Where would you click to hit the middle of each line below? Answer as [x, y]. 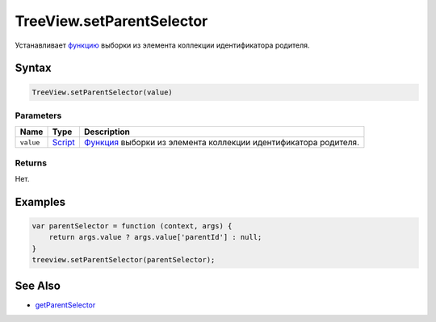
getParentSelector [65, 305]
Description [107, 132]
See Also [38, 285]
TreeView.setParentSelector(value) [102, 92]
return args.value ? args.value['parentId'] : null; [155, 237]
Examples [40, 202]
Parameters [38, 115]
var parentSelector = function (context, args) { [132, 226]
